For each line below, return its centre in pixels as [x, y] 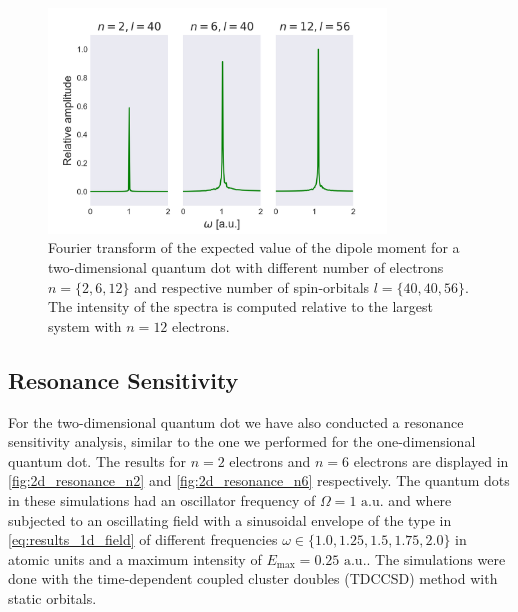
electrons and [270, 460]
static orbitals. [52, 598]
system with [85, 325]
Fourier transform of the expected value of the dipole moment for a [254, 247]
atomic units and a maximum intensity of [135, 558]
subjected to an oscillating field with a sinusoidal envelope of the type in [230, 519]
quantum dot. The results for [97, 460]
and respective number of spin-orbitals [252, 286]
